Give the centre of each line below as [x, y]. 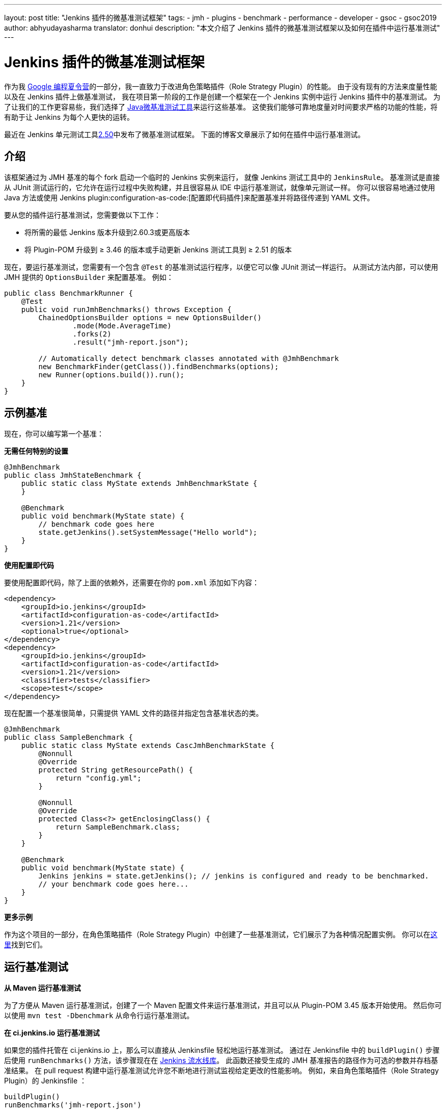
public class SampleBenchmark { [68, 737]
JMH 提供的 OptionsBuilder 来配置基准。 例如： [89, 277]
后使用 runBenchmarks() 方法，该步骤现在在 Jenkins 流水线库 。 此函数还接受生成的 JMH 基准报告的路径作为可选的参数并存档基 [221, 1060]
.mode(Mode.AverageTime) [122, 326]
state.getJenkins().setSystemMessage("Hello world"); [148, 533]
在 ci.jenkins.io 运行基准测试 [52, 1033]
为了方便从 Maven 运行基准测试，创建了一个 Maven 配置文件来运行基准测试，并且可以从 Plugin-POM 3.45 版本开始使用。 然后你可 [223, 1005]
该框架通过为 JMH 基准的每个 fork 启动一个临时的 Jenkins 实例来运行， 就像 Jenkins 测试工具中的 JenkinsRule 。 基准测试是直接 [222, 177]
